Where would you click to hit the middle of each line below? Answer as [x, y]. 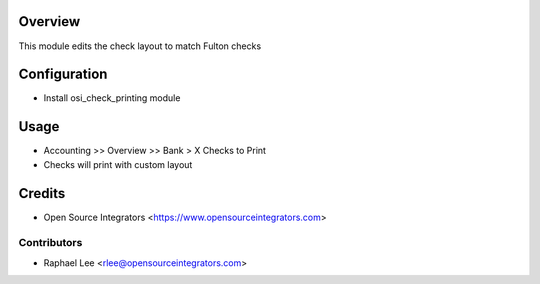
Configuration [63, 74]
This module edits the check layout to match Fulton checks [140, 46]
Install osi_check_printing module [112, 98]
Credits [42, 193]
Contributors [50, 243]
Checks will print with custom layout [118, 164]
